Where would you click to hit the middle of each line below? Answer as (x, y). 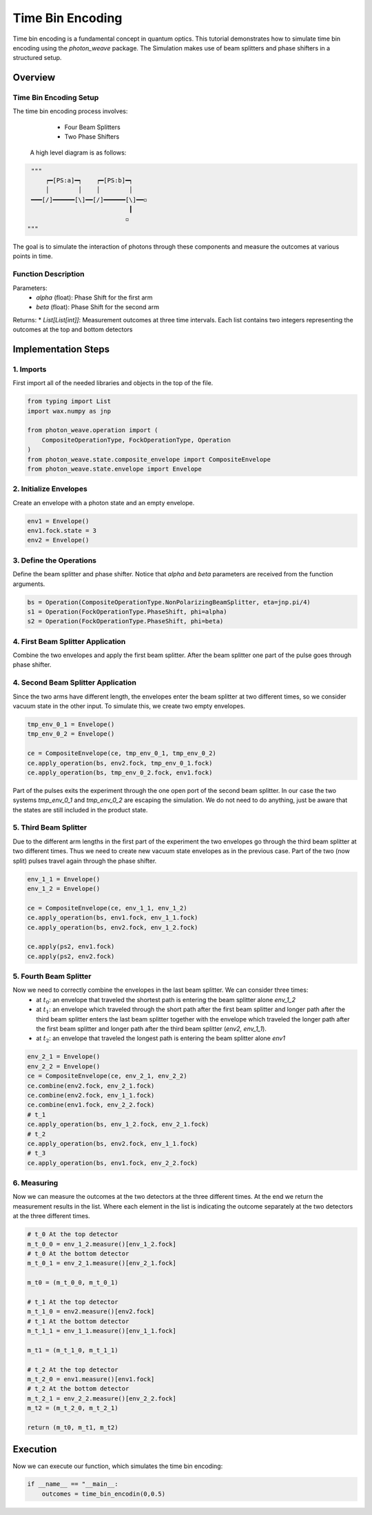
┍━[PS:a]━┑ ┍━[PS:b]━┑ (89, 180)
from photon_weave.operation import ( (93, 430)
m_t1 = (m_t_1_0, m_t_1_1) (73, 1350)
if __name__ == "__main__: (73, 1484)
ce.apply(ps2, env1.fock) (71, 947)
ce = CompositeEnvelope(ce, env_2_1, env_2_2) (107, 1076)
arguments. (29, 584)
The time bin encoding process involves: (70, 111)
